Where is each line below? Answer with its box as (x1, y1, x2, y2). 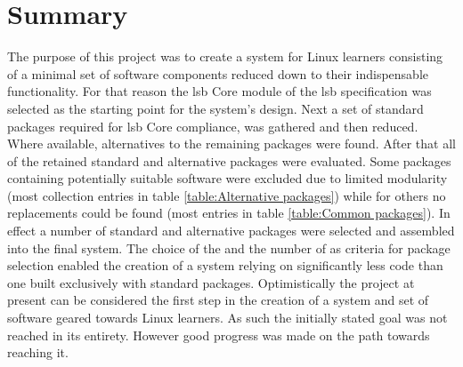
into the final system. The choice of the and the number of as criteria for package (7, 238, 451, 257)
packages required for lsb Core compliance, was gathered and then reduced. (7, 116, 418, 135)
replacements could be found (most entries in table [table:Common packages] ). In (7, 203, 451, 222)
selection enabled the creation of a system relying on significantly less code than (7, 256, 443, 275)
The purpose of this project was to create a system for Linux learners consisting (7, 47, 443, 66)
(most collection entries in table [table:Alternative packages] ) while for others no (7, 186, 446, 204)
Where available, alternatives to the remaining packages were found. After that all (7, 134, 456, 153)
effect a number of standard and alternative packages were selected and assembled (7, 221, 455, 240)
